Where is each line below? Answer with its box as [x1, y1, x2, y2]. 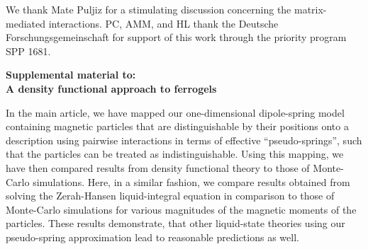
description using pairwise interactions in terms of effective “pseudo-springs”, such [6, 132, 362, 147]
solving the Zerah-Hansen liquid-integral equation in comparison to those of [6, 188, 335, 203]
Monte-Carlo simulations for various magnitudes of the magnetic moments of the [6, 202, 357, 216]
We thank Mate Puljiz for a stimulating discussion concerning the [6, 2, 291, 16]
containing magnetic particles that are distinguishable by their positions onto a [6, 119, 349, 134]
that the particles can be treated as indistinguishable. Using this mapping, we [6, 146, 344, 161]
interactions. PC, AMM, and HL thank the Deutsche [48, 16, 279, 30]
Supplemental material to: [6, 67, 136, 82]
